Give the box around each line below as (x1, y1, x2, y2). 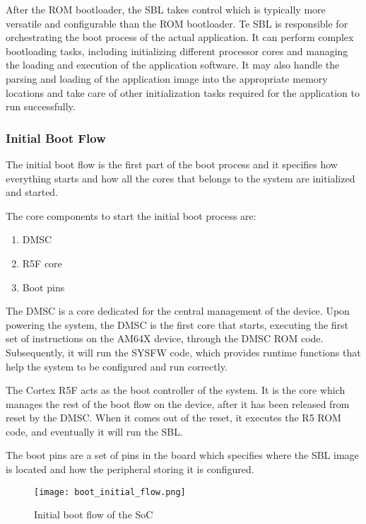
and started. (6, 185, 59, 199)
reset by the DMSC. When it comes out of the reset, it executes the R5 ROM (6, 410, 341, 425)
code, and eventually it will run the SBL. (6, 424, 183, 438)
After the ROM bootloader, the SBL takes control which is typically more (6, 2, 326, 16)
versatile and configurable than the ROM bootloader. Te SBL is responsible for (6, 16, 348, 30)
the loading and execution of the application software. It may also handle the (6, 57, 340, 72)
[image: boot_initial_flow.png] (34, 487, 186, 497)
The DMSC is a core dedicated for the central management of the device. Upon (6, 303, 350, 318)
